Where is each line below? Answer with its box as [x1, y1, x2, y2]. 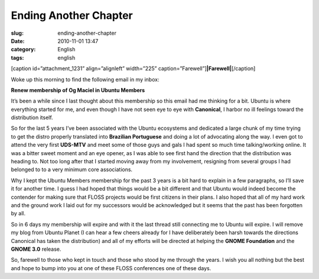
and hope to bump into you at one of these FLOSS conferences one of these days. [11, 264, 211, 271]
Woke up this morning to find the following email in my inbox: [11, 76, 159, 83]
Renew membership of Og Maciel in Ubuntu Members [11, 86, 145, 94]
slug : [11, 29, 24, 37]
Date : [11, 37, 25, 44]
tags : [11, 54, 24, 61]
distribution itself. [11, 114, 53, 121]
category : [11, 46, 36, 53]
